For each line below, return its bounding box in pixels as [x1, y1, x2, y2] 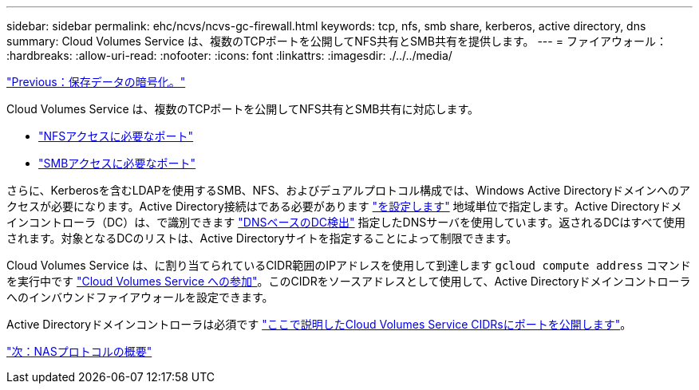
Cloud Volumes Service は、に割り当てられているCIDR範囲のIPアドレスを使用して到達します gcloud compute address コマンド [6, 258, 691, 272]
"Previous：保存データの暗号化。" [6, 75, 186, 89]
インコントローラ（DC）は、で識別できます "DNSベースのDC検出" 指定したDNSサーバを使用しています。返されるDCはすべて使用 [6, 215, 685, 229]
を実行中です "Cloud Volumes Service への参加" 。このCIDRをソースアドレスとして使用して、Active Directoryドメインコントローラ [6, 274, 691, 288]
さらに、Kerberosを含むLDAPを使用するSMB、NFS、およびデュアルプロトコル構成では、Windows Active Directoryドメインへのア [6, 183, 691, 197]
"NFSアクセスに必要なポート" [38, 129, 194, 143]
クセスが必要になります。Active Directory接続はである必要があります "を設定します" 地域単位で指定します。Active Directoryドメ [6, 199, 682, 213]
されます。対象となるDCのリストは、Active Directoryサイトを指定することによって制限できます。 [6, 231, 518, 245]
